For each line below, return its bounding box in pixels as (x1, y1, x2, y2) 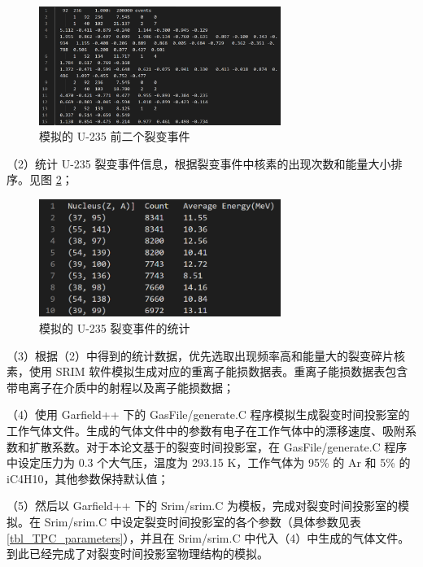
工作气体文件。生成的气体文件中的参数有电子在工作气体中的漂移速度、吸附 (7, 422, 405, 439)
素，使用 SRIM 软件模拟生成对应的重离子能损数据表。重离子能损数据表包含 (7, 363, 408, 380)
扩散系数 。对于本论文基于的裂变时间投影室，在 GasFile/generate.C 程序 (28, 438, 408, 455)
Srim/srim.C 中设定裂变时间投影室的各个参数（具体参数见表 (44, 513, 361, 530)
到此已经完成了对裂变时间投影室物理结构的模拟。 (7, 545, 268, 562)
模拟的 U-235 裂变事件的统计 (39, 320, 190, 337)
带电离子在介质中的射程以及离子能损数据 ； (7, 378, 234, 395)
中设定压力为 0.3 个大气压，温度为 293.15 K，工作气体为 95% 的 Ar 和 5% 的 (7, 454, 411, 471)
